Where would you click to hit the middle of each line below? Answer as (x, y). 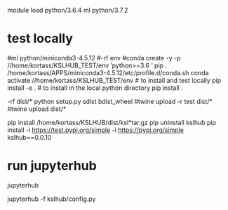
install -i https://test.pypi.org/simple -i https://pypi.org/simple (96, 130)
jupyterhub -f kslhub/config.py (52, 199)
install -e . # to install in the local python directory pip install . (95, 88)
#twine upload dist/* (37, 109)
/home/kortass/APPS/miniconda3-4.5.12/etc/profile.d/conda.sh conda (108, 72)
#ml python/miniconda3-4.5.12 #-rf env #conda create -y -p (94, 58)
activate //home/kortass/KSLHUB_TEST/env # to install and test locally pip (114, 80)
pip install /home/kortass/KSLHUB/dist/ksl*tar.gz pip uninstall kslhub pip (112, 122)
